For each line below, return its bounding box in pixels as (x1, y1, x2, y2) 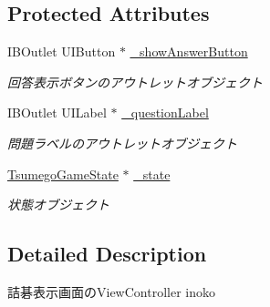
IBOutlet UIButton (7, 42, 116, 61)
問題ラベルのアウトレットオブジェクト (7, 133, 237, 152)
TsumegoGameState (7, 164, 119, 183)
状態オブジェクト (7, 195, 109, 214)
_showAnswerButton (130, 42, 248, 61)
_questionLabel (121, 103, 209, 122)
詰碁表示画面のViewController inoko (7, 281, 215, 301)
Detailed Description (7, 240, 207, 268)
